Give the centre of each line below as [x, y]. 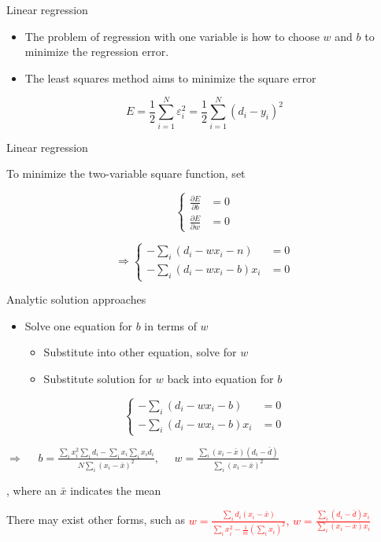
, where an [31, 490]
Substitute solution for [98, 378]
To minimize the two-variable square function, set [126, 173]
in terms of [170, 325]
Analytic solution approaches [76, 299]
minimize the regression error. [97, 52]
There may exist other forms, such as [96, 520]
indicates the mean [116, 490]
